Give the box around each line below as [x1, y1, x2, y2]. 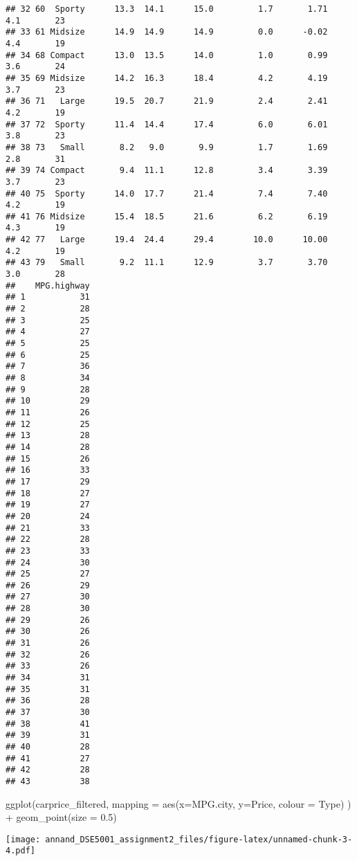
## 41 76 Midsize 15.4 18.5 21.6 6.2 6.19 [6, 211, 328, 221]
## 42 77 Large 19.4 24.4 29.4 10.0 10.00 [6, 235, 328, 245]
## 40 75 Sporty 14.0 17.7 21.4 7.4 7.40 [6, 188, 328, 199]
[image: [6, 834, 41, 844]
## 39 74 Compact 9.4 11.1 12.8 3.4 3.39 [6, 165, 328, 176]
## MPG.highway [6, 280, 90, 291]
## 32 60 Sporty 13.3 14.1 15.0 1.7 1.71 [6, 4, 328, 14]
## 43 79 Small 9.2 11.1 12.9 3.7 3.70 [6, 257, 328, 268]
